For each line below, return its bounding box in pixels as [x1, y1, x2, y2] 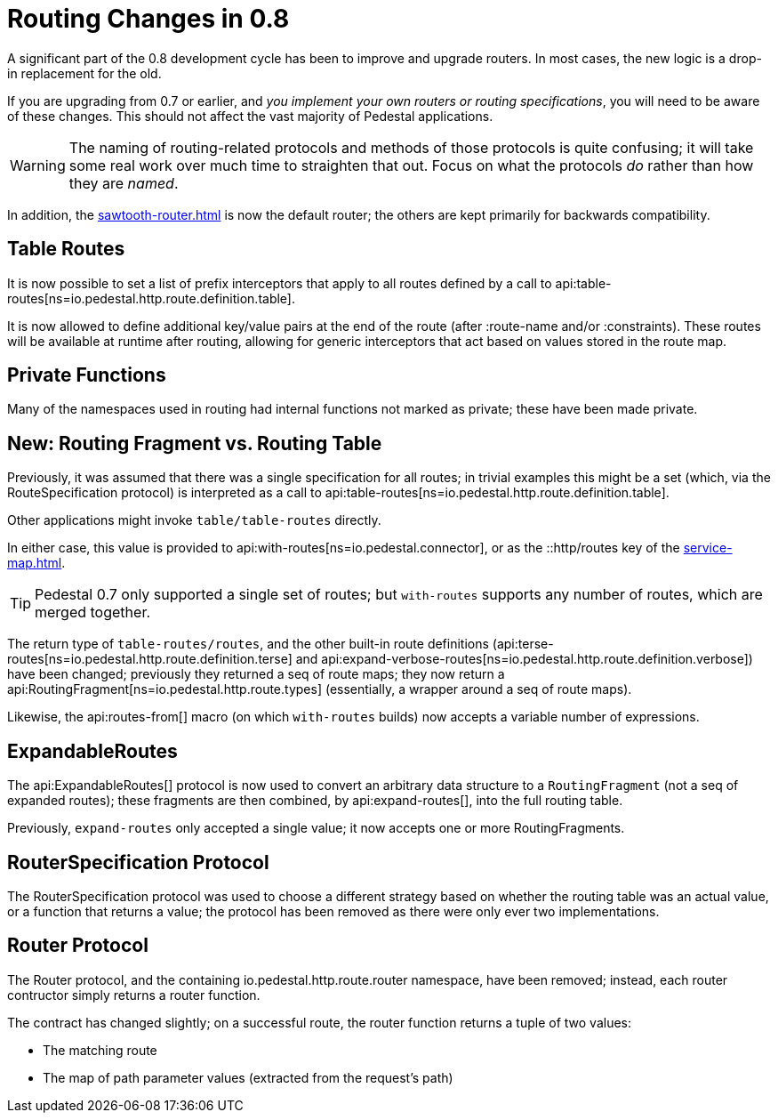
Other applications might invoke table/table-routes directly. [7, 512, 381, 528]
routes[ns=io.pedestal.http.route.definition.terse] [7, 651, 293, 667]
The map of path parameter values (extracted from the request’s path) [43, 1069, 453, 1085]
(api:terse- [492, 636, 554, 652]
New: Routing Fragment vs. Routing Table [7, 431, 382, 455]
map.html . [7, 555, 66, 571]
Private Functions [7, 364, 166, 387]
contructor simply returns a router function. [7, 987, 261, 1003]
